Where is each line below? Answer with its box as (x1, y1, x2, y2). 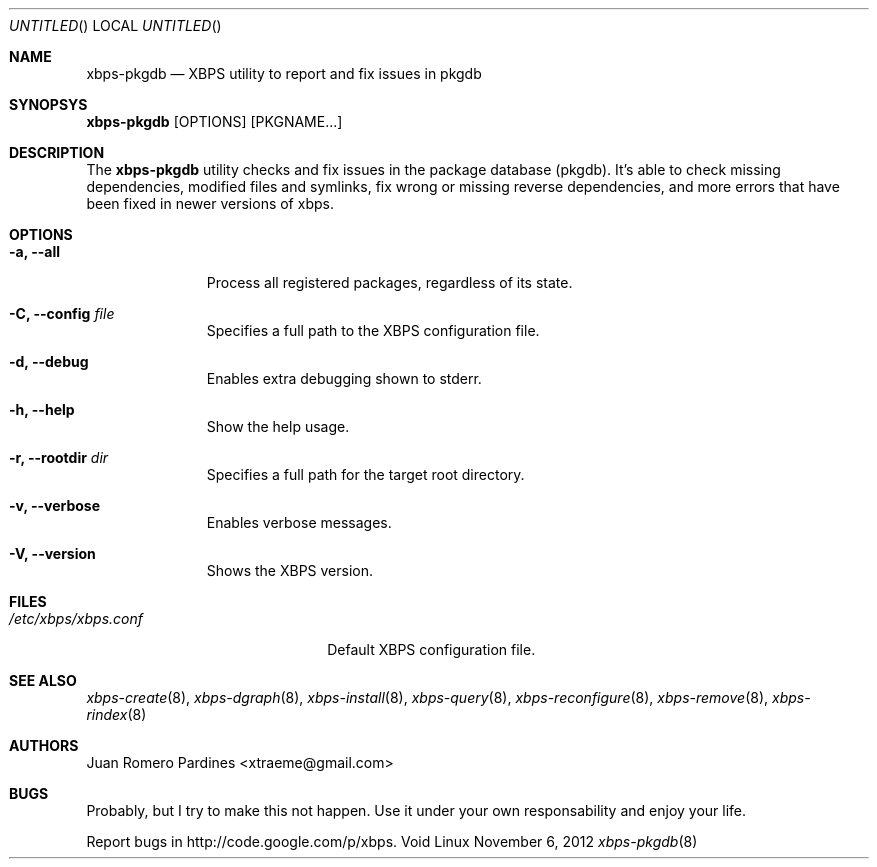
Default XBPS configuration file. (327, 641, 536, 658)
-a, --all (9, 243, 61, 260)
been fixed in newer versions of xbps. (86, 195, 334, 212)
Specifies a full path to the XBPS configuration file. (206, 322, 540, 339)
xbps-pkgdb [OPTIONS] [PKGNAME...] (86, 113, 343, 130)
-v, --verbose (9, 497, 101, 514)
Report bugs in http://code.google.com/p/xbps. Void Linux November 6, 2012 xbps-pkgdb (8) (86, 833, 698, 850)
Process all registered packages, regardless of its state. (206, 274, 573, 291)
